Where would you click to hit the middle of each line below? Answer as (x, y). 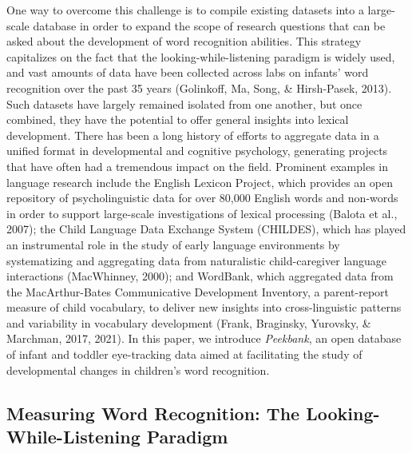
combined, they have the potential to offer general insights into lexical (178, 119)
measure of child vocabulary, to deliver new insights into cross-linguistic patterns (204, 307)
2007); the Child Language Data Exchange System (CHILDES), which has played (206, 229)
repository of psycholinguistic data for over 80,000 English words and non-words (202, 198)
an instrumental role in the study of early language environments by (173, 244)
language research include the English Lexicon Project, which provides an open (200, 182)
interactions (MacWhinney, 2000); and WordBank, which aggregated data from (200, 276)
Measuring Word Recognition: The (153, 413)
